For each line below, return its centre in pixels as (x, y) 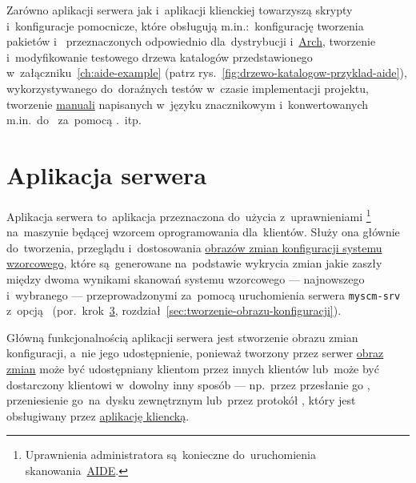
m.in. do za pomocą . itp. (74, 120)
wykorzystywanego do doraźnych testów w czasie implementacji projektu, (188, 88)
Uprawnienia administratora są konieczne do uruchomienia (170, 455)
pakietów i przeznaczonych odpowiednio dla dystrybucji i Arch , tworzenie (191, 41)
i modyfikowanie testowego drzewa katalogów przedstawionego (160, 56)
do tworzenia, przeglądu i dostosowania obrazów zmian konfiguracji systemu (194, 247)
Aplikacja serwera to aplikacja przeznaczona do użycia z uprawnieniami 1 (189, 215)
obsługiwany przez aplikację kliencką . (98, 415)
